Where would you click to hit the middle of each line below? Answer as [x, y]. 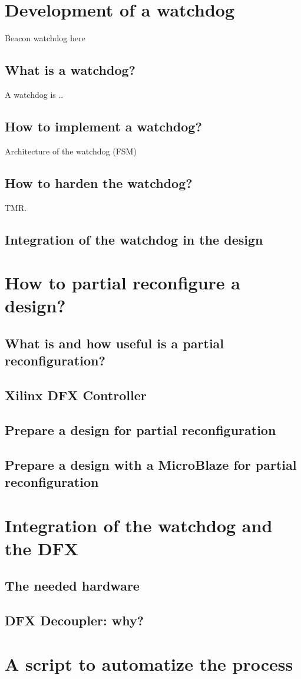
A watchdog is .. [34, 94]
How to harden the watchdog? [99, 182]
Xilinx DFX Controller [76, 395]
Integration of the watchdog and [139, 525]
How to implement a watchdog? [103, 126]
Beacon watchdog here [45, 38]
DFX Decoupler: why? [75, 620]
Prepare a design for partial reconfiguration [140, 429]
